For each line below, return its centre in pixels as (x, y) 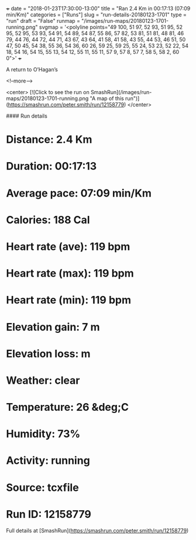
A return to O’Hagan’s (32, 69)
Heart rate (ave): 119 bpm (68, 247)
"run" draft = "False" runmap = (43, 21)
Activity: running (48, 461)
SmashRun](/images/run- (121, 92)
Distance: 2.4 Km (49, 140)
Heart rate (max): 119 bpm (70, 274)
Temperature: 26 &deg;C (68, 407)
